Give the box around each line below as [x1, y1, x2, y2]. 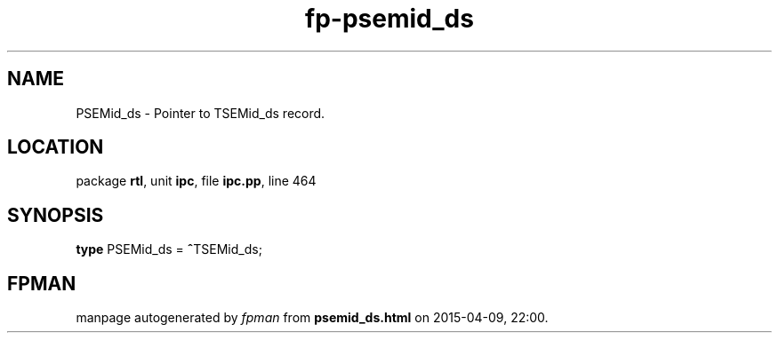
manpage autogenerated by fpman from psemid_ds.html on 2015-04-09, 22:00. [76, 310, 549, 326]
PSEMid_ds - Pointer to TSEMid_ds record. [76, 105, 325, 121]
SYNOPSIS [7, 203, 104, 226]
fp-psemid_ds [305, 4, 474, 34]
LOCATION [7, 136, 104, 159]
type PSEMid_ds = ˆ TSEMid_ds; [76, 241, 262, 257]
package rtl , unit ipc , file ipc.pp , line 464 [76, 173, 317, 189]
